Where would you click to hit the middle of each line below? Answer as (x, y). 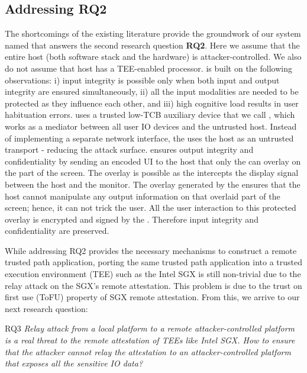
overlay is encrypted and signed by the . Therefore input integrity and (132, 219)
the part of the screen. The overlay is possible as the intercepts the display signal (152, 173)
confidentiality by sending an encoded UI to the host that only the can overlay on (153, 161)
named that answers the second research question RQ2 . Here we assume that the (152, 45)
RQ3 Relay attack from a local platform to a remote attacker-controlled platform (150, 328)
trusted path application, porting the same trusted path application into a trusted (153, 262)
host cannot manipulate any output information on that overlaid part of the (143, 196)
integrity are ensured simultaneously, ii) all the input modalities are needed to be (152, 91)
